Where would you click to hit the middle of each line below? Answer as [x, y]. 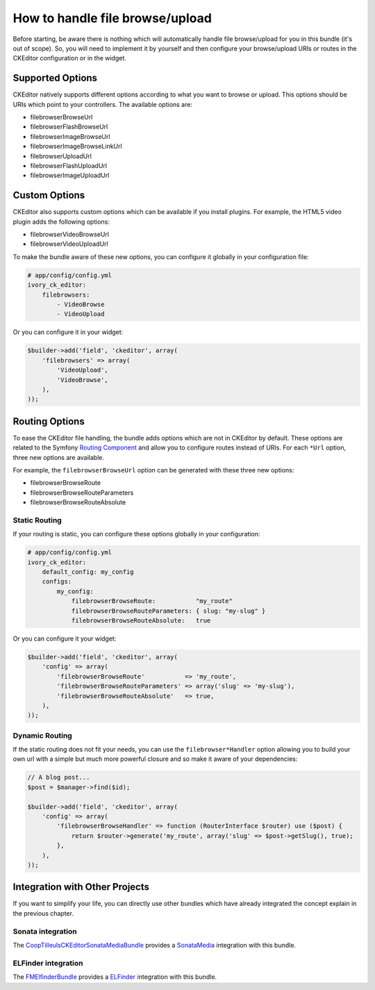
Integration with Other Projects [81, 887]
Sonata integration [45, 931]
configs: [57, 581]
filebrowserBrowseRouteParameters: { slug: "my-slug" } [168, 611]
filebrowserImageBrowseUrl [70, 136]
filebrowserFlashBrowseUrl [69, 127]
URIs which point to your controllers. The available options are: [102, 104]
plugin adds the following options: [61, 222]
